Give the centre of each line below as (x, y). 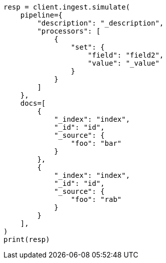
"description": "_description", (100, 23)
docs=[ (33, 103)
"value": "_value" (123, 63)
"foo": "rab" (96, 199)
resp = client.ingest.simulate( (67, 7)
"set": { (88, 47)
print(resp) (27, 239)
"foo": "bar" (96, 143)
